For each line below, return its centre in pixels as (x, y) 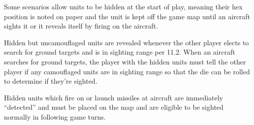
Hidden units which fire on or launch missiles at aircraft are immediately (114, 97)
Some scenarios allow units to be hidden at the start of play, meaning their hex (123, 6)
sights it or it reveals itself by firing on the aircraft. (81, 26)
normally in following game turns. (55, 116)
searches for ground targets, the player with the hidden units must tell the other (125, 61)
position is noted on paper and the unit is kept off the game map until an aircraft (127, 16)
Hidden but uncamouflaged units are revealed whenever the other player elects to (127, 42)
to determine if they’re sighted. (51, 81)
